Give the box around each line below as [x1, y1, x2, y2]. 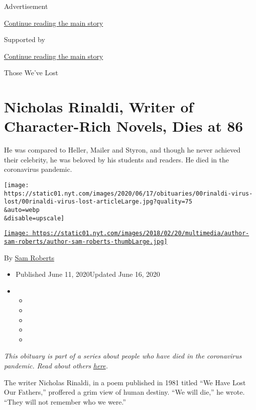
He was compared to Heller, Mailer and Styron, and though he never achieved [4, 145, 241, 155]
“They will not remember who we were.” [4, 396, 126, 407]
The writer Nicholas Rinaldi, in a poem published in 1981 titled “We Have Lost [4, 377, 246, 387]
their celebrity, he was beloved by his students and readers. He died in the [4, 154, 229, 164]
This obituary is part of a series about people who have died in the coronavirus [4, 351, 242, 361]
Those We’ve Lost [4, 67, 59, 78]
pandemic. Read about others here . [4, 360, 108, 370]
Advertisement [4, 1, 48, 11]
